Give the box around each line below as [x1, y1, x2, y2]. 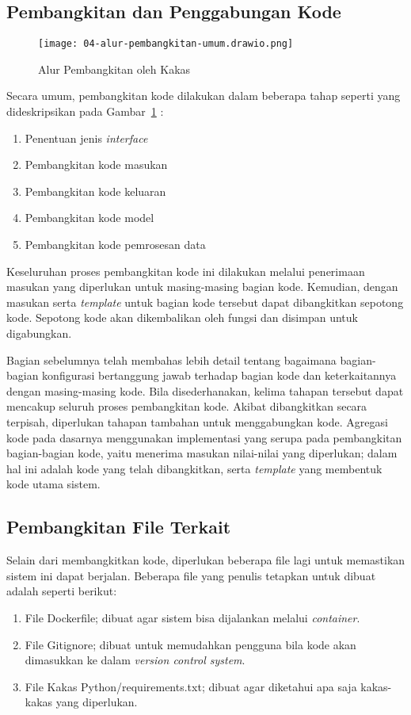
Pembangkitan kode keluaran [25, 182, 166, 199]
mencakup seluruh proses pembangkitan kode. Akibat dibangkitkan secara [6, 398, 367, 415]
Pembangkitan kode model [25, 209, 154, 226]
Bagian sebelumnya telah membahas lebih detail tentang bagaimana [6, 351, 337, 368]
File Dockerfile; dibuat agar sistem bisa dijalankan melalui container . [25, 609, 360, 625]
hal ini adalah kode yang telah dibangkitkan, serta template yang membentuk [6, 460, 382, 476]
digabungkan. [6, 324, 72, 341]
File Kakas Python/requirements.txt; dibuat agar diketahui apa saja [25, 678, 357, 694]
